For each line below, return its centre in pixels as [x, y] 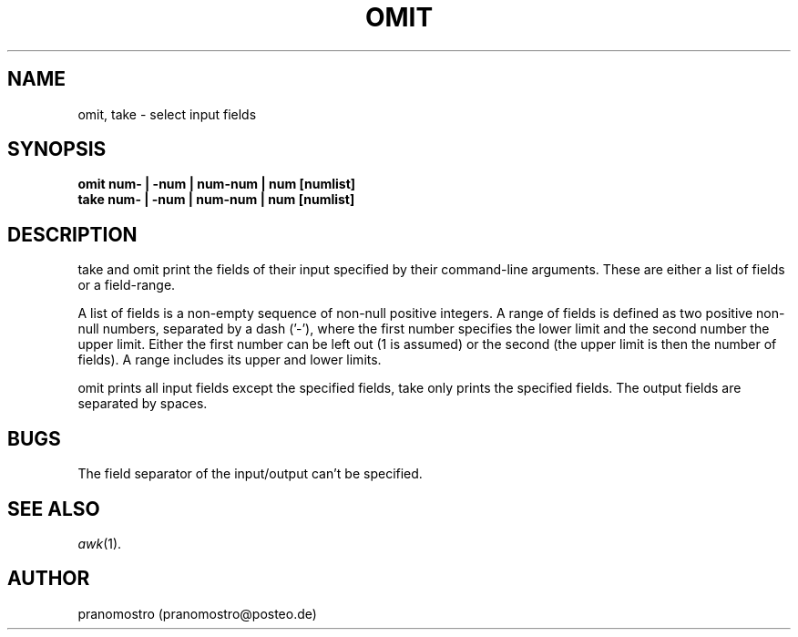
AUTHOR [49, 579]
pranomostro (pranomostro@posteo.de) [197, 613]
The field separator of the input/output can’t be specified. [250, 474]
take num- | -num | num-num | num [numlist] [216, 200]
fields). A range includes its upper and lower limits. [230, 360]
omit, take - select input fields [167, 114]
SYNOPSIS [57, 149]
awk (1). [100, 543]
